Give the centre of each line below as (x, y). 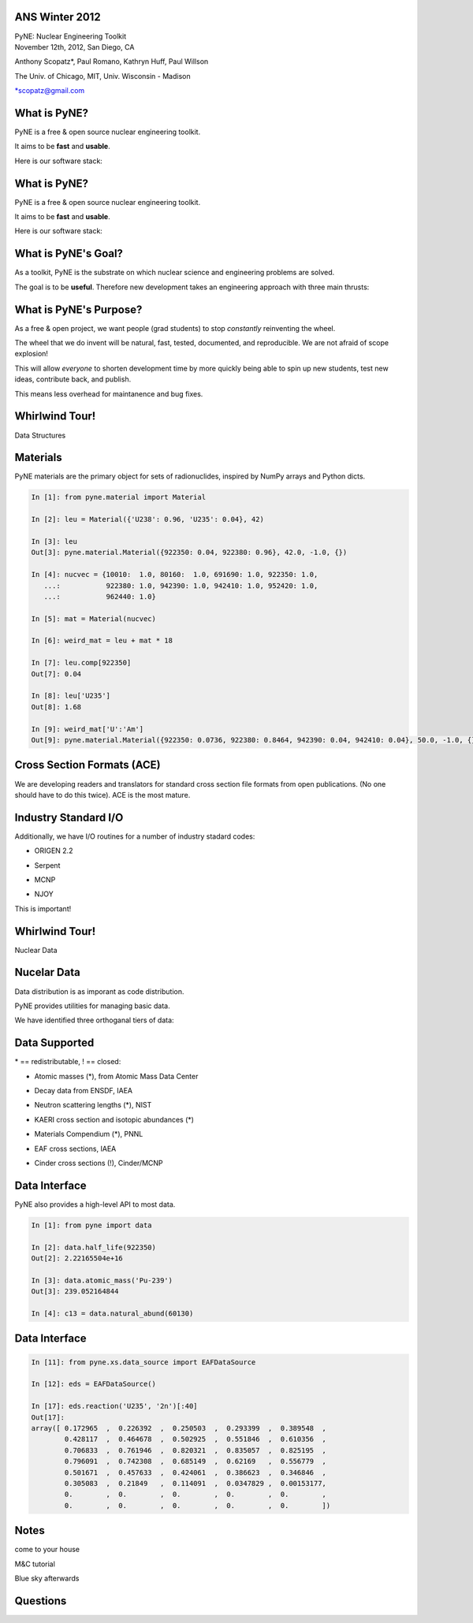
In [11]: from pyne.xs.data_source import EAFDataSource (143, 1362)
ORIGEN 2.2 (54, 851)
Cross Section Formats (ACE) (88, 765)
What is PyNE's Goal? (69, 253)
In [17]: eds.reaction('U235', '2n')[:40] (114, 1406)
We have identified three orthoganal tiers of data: (94, 1020)
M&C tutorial (35, 1564)
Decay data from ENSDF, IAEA (84, 1091)
